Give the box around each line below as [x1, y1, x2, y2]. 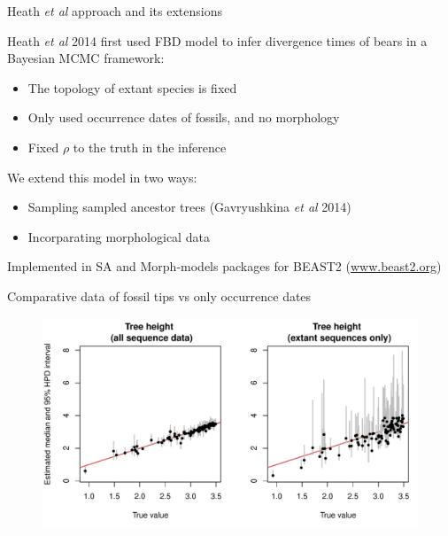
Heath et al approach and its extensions [7, 2, 222, 19]
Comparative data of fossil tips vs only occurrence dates [7, 286, 312, 305]
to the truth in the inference [73, 137, 227, 156]
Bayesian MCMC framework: [7, 49, 165, 67]
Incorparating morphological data [27, 227, 210, 245]
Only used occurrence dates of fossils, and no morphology [27, 108, 340, 127]
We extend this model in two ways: [7, 167, 197, 186]
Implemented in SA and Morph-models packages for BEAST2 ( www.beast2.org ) [7, 257, 442, 276]
